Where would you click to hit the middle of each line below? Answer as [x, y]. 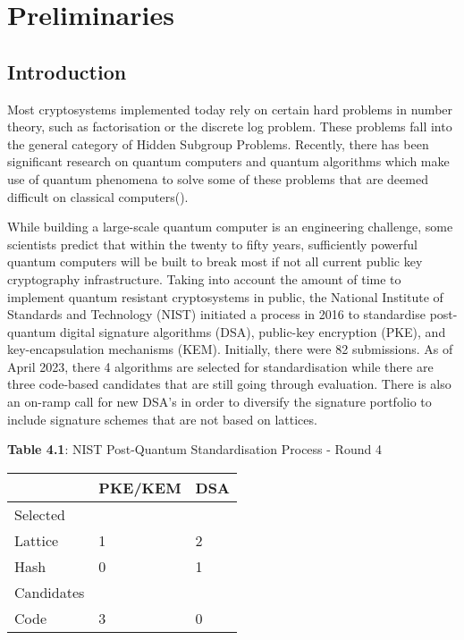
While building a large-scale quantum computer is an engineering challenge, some [230, 227]
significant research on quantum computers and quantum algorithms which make [228, 161]
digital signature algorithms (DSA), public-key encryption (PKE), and [253, 331]
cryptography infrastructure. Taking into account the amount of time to [204, 278]
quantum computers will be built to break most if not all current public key [215, 261]
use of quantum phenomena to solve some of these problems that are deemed [218, 178]
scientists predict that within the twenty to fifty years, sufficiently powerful [212, 244]
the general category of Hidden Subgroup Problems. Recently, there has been [218, 143]
